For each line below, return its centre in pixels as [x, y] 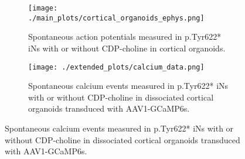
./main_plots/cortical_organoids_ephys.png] [116, 18]
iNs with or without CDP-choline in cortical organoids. [127, 48]
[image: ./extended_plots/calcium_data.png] [116, 67]
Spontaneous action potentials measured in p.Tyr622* [125, 37]
